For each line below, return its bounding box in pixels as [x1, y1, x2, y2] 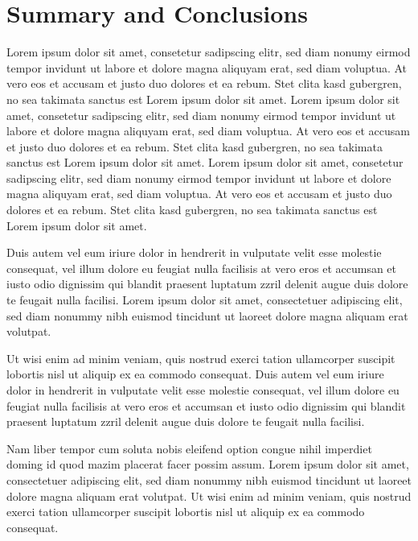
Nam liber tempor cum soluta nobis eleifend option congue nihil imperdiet [6, 440, 372, 456]
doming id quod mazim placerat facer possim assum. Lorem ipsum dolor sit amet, [6, 456, 409, 473]
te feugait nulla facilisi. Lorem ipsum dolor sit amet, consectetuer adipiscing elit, [6, 291, 403, 308]
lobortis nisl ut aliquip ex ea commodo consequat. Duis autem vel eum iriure [6, 365, 384, 382]
